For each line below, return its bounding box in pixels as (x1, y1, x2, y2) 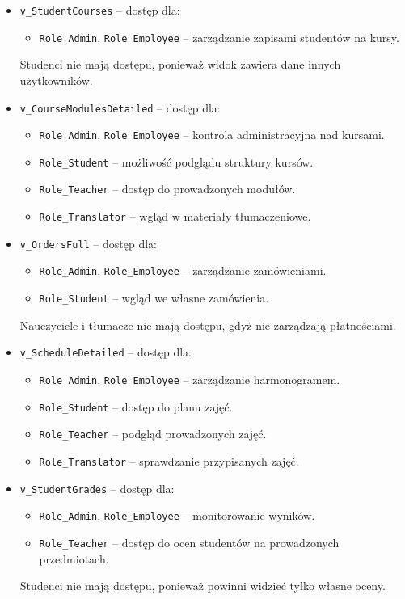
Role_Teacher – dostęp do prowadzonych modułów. (39, 180, 296, 197)
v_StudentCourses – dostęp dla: (19, 2, 180, 18)
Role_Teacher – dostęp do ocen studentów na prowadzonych (39, 534, 340, 550)
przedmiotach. (39, 550, 109, 567)
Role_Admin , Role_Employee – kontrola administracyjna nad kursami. (39, 126, 385, 143)
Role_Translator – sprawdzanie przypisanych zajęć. (39, 452, 299, 469)
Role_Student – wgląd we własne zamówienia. (39, 289, 269, 306)
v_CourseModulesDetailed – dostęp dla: (19, 99, 221, 116)
